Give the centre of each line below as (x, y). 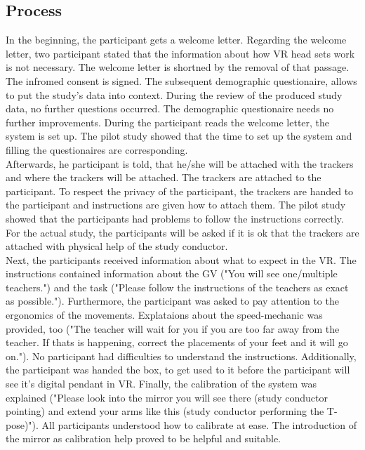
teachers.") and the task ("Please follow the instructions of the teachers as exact (177, 287)
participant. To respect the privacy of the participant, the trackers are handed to (180, 191)
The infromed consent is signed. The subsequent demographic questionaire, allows (181, 80)
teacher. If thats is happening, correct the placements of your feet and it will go (177, 342)
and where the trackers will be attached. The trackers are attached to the (164, 177)
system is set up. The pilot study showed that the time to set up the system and (179, 136)
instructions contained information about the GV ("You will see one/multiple (172, 273)
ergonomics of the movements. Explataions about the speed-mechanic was (164, 315)
